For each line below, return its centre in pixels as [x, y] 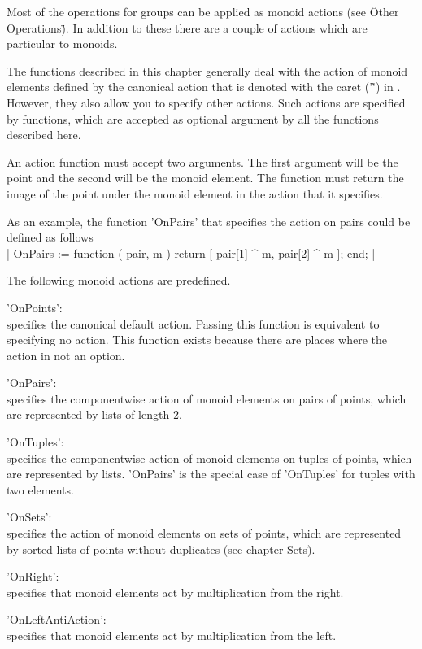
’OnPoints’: [35, 307]
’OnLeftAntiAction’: [57, 619]
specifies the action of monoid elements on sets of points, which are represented [204, 533]
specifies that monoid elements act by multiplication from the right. [175, 592]
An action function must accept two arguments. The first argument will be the [202, 161]
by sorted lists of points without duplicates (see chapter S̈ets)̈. [161, 549]
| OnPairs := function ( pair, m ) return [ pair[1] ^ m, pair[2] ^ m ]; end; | [191, 253]
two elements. [40, 489]
